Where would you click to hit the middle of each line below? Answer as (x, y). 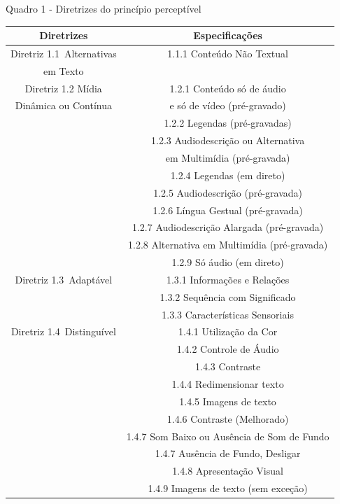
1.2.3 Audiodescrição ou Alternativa (228, 140)
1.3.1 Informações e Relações (228, 279)
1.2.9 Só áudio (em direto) (228, 262)
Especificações (228, 35)
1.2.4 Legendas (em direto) (228, 175)
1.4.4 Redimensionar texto (228, 383)
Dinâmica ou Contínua (63, 105)
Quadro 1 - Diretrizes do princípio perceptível (104, 8)
